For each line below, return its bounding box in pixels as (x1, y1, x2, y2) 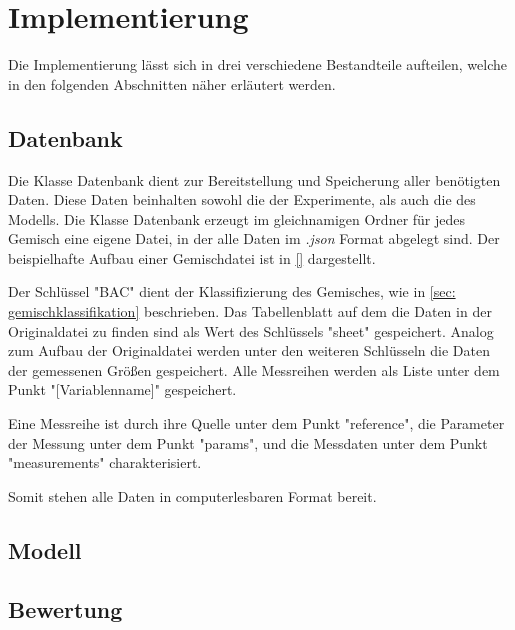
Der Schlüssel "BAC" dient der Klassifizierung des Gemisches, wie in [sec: (8, 281, 456, 302)
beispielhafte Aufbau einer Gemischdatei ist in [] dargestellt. (8, 247, 376, 268)
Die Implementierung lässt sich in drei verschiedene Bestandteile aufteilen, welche (8, 54, 507, 75)
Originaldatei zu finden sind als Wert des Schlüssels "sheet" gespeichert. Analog (8, 320, 494, 341)
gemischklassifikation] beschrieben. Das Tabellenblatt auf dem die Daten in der (8, 301, 492, 322)
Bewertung (8, 593, 123, 624)
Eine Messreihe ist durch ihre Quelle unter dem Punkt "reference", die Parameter (8, 413, 505, 434)
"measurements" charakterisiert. (8, 452, 202, 473)
